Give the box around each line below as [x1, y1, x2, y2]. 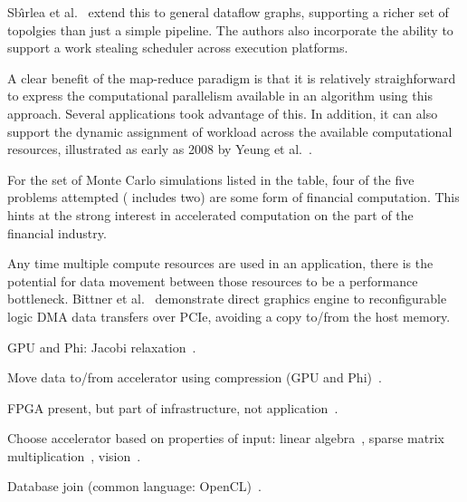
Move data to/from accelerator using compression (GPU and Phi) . [7, 368, 382, 387]
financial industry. [7, 223, 107, 242]
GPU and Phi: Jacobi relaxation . [7, 337, 196, 356]
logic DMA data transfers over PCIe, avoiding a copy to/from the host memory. [7, 306, 451, 325]
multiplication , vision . [7, 446, 141, 465]
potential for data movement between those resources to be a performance [7, 271, 418, 290]
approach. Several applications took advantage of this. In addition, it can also [7, 103, 438, 122]
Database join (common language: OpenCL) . [7, 477, 262, 496]
